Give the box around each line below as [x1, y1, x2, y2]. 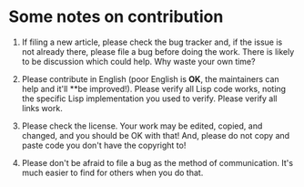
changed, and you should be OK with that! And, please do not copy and [21, 130, 290, 140]
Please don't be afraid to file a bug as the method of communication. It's [21, 157, 293, 168]
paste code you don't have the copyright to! [21, 140, 187, 151]
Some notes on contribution [8, 6, 224, 27]
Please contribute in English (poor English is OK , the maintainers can [21, 73, 279, 84]
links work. [21, 102, 63, 113]
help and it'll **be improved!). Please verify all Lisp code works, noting [21, 83, 287, 94]
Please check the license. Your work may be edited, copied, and [21, 120, 263, 131]
